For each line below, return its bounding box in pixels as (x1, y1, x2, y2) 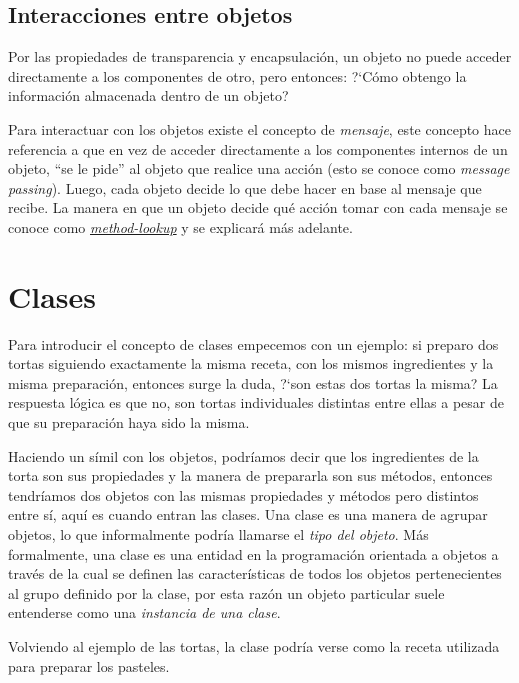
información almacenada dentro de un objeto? (8, 85, 289, 106)
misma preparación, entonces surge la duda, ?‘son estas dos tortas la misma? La (8, 372, 498, 393)
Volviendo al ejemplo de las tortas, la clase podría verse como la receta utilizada (8, 635, 500, 656)
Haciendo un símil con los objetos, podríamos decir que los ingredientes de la (8, 445, 479, 466)
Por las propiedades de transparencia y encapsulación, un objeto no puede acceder (8, 46, 512, 67)
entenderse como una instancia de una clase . (8, 602, 281, 623)
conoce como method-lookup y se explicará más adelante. (8, 216, 353, 237)
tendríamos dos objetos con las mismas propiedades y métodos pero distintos (8, 484, 479, 505)
